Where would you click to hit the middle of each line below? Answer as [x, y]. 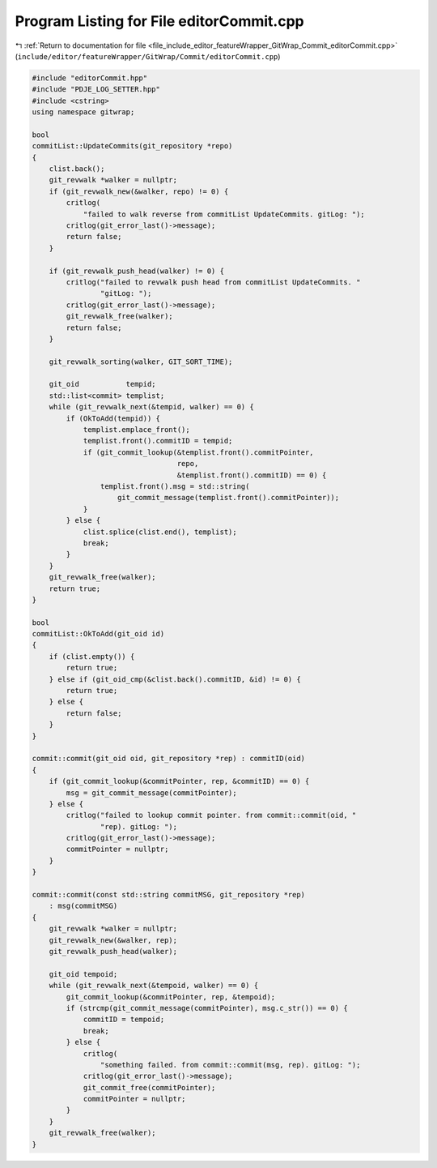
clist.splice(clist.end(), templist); [160, 532]
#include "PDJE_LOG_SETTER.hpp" [96, 90]
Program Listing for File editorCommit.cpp [159, 21]
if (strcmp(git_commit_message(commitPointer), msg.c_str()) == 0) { [207, 1008]
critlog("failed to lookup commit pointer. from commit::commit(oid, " [211, 815]
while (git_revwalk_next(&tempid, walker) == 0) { [151, 407]
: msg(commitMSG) [83, 906]
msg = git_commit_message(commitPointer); [152, 793]
